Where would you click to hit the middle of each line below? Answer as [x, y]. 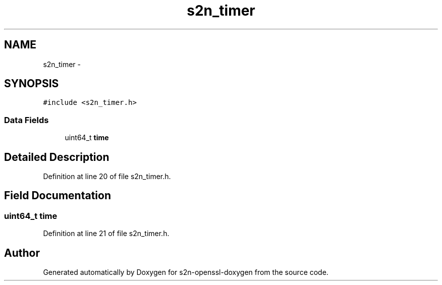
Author [22, 253]
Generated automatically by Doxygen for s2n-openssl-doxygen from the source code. [186, 272]
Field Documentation [58, 196]
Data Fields [26, 120]
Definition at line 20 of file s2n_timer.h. [107, 177]
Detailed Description [57, 157]
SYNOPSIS [32, 84]
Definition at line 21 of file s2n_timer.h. [106, 234]
